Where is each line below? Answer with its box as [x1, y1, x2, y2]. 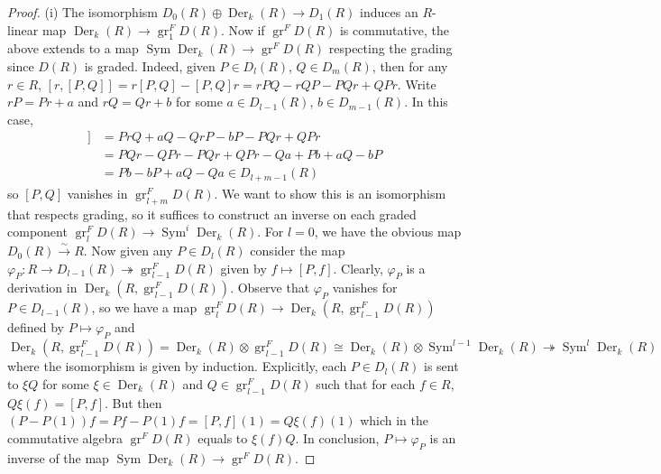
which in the [360, 411, 429, 430]
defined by [7, 318, 65, 337]
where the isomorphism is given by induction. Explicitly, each [7, 357, 347, 376]
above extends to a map [7, 39, 139, 58]
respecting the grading [328, 39, 453, 58]
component [7, 222, 68, 241]
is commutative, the [339, 20, 449, 39]
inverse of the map [7, 448, 109, 467]
